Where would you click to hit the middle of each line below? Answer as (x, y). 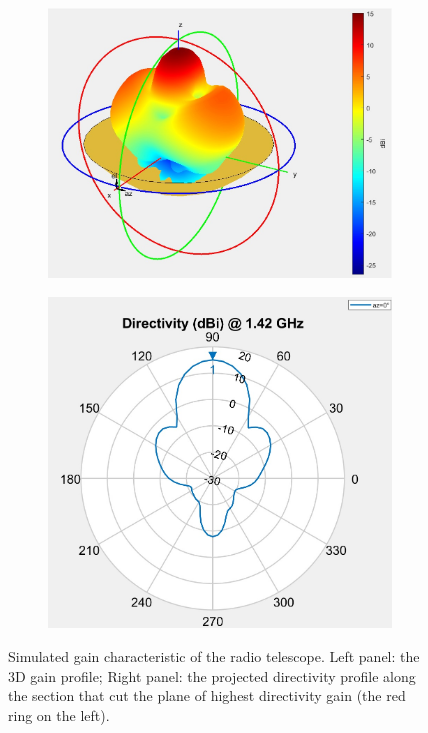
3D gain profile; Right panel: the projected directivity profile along (212, 675)
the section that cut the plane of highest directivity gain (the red (207, 695)
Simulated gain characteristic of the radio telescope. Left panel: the (214, 655)
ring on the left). (59, 714)
